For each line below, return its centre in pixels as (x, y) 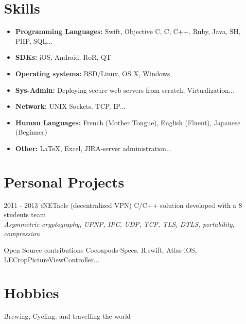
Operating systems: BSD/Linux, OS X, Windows (93, 73)
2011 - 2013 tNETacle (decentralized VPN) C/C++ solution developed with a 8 (123, 205)
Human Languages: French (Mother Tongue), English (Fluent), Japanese (128, 122)
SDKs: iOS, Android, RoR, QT (63, 57)
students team (25, 214)
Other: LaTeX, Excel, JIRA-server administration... (94, 148)
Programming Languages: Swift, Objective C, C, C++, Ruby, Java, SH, (128, 31)
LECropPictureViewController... (52, 259)
